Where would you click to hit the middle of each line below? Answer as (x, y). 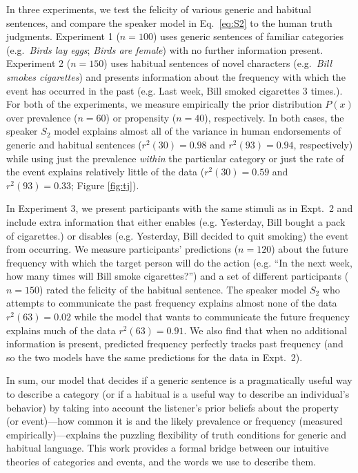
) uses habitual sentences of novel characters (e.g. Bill (218, 63)
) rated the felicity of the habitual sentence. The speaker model (173, 289)
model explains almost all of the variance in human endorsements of (198, 131)
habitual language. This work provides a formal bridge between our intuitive (168, 448)
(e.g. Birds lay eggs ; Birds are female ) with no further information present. (165, 49)
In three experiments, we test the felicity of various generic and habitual (159, 9)
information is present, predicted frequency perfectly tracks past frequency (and (175, 344)
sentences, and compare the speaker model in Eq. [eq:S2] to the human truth (169, 22)
